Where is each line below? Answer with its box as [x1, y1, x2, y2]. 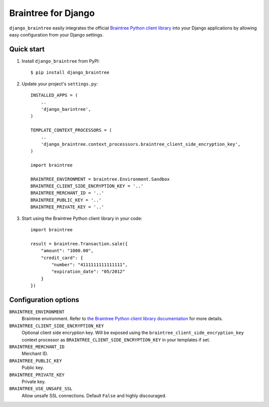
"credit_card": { [40, 255, 83, 261]
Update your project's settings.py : [21, 80, 98, 87]
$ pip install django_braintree [30, 70, 110, 75]
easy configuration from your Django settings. [9, 31, 104, 37]
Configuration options [9, 295, 80, 304]
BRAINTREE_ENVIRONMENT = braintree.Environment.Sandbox [30, 176, 170, 182]
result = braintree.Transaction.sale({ [30, 241, 128, 247]
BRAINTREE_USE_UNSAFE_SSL [9, 386, 73, 392]
